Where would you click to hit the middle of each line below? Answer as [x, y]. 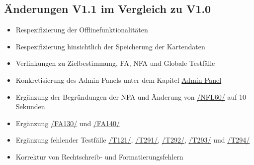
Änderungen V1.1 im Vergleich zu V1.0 [108, 9]
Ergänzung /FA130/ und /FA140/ [68, 123]
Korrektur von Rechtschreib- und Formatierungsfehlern [99, 156]
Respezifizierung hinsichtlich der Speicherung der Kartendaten [110, 46]
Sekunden [30, 106]
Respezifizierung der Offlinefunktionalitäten [82, 30]
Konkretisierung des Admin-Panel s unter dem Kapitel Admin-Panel [119, 80]
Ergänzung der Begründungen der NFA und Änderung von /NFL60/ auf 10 [131, 96]
